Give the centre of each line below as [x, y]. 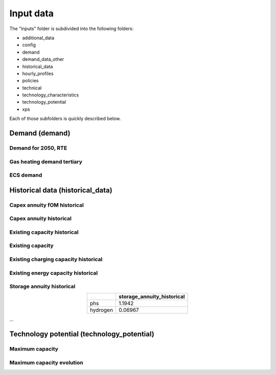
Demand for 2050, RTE [38, 148]
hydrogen [101, 310]
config [29, 45]
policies [30, 81]
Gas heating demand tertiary [46, 162]
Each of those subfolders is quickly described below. [65, 119]
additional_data [38, 38]
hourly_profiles [38, 73]
